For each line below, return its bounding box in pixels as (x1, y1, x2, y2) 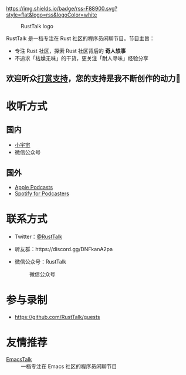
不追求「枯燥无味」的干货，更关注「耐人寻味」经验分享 (14, 55, 148, 61)
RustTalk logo (21, 23, 54, 29)
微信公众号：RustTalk (14, 258, 66, 265)
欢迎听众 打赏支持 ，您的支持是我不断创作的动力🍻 (6, 74, 181, 84)
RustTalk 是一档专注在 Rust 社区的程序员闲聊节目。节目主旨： (6, 35, 155, 42)
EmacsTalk (6, 356, 32, 363)
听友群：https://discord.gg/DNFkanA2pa (14, 246, 113, 253)
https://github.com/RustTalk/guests (14, 314, 100, 321)
